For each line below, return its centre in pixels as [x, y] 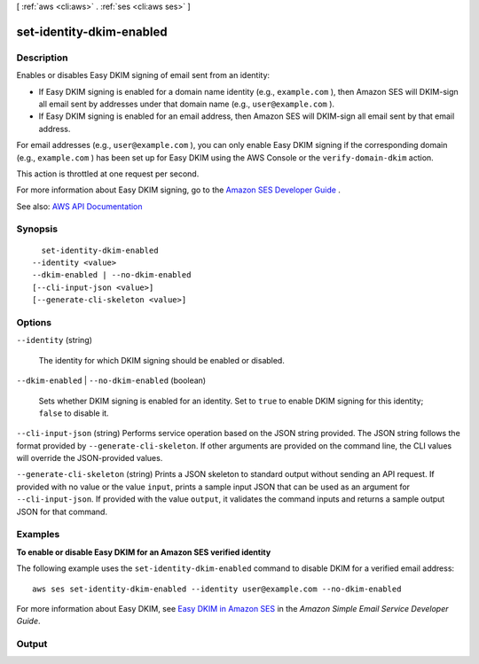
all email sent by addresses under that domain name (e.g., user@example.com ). [187, 104]
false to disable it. [74, 413]
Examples [38, 535]
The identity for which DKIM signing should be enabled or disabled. [162, 360]
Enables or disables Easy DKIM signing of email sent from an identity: [143, 75]
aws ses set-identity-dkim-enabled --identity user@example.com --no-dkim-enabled [217, 589]
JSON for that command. [62, 512]
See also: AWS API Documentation [79, 206]
